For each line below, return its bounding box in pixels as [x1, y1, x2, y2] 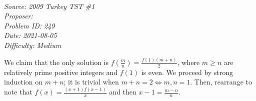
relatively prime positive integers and [4, 66, 117, 77]
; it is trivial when [63, 76, 119, 87]
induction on [4, 76, 43, 87]
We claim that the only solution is [4, 56, 108, 67]
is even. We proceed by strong [141, 66, 233, 77]
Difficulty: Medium [4, 39, 61, 50]
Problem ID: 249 [4, 20, 55, 30]
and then [109, 86, 136, 97]
